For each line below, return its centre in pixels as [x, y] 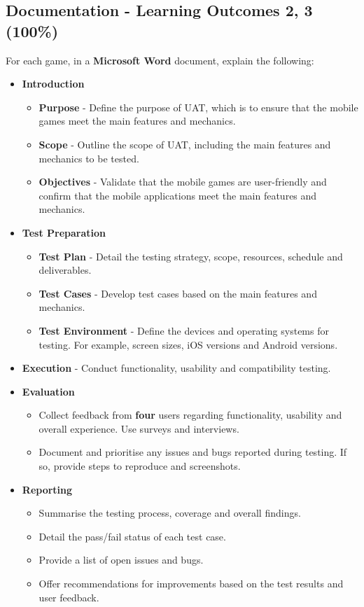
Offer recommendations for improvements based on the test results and [191, 584]
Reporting [47, 489]
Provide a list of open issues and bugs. [121, 560]
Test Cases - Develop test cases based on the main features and [178, 293]
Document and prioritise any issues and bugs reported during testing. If [193, 452]
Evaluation [48, 391]
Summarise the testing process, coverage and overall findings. [170, 513]
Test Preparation [64, 232]
